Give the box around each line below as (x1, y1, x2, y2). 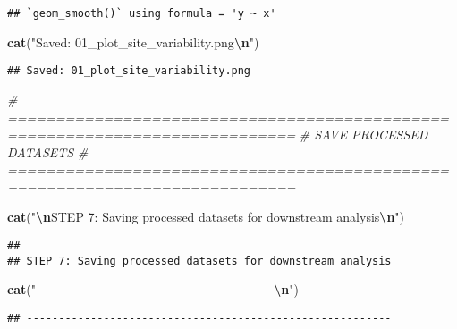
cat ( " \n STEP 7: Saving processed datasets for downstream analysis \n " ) (7, 207, 405, 226)
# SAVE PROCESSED (299, 125, 428, 144)
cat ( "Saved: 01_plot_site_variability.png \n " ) (7, 32, 259, 51)
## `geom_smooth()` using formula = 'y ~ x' (7, 7, 276, 20)
